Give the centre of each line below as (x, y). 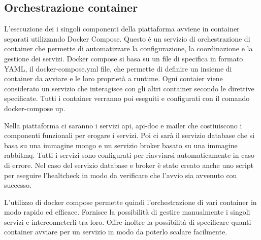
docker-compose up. (35, 108)
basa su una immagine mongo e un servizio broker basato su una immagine (121, 145)
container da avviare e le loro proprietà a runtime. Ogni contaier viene (113, 78)
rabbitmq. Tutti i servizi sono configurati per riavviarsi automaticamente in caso (129, 155)
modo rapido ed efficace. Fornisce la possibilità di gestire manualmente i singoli (127, 212)
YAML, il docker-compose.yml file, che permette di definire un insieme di (118, 68)
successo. (18, 185)
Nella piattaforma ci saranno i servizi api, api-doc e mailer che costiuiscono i (123, 125)
